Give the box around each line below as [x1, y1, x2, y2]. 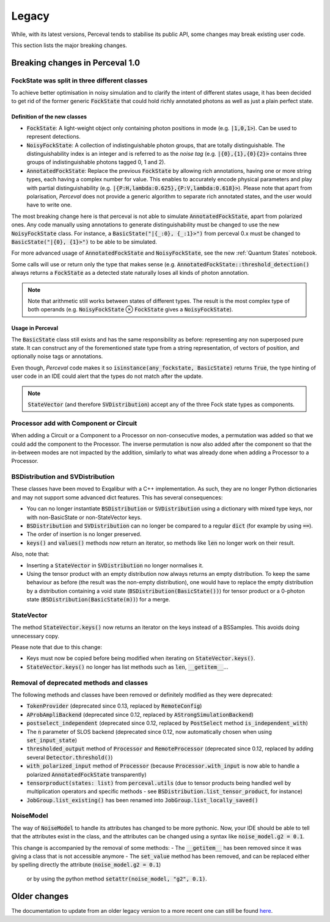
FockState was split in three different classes [11, 76, 148, 85]
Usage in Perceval [11, 324, 58, 332]
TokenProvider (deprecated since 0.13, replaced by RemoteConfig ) [26, 702, 202, 710]
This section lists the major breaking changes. [11, 42, 128, 49]
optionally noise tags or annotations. [11, 353, 103, 360]
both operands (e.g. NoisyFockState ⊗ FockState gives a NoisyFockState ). [28, 306, 233, 313]
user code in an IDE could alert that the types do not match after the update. [11, 372, 204, 380]
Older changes [11, 891, 69, 901]
